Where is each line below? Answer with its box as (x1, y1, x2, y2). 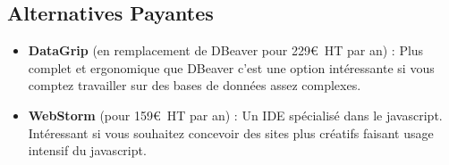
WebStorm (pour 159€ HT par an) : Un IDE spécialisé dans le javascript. (28, 105, 443, 124)
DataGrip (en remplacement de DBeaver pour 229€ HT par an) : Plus (28, 41, 424, 60)
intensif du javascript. (28, 141, 147, 160)
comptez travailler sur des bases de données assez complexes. (28, 76, 361, 95)
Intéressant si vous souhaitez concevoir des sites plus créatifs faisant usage (28, 123, 434, 142)
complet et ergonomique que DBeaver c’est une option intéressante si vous (28, 58, 435, 77)
